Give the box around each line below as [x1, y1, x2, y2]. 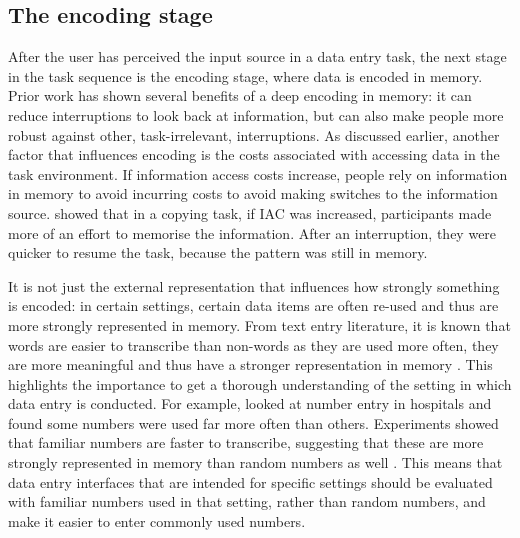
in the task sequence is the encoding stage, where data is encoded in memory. [8, 65, 483, 86]
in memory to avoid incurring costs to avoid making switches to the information [8, 183, 498, 204]
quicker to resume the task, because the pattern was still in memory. [8, 242, 428, 263]
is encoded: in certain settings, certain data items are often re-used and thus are [8, 295, 499, 316]
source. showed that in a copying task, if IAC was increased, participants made [8, 202, 492, 223]
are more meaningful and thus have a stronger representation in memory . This [8, 354, 493, 375]
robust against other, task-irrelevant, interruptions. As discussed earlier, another [8, 124, 500, 145]
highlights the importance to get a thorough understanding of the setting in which [8, 373, 512, 394]
